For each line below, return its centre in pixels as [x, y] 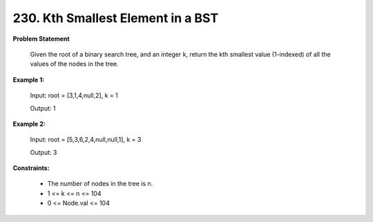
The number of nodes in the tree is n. [100, 184]
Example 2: [29, 124]
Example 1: [29, 80]
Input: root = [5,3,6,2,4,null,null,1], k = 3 [86, 140]
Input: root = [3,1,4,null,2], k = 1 [74, 95]
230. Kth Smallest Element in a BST [116, 18]
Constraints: [31, 168]
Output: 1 [43, 108]
